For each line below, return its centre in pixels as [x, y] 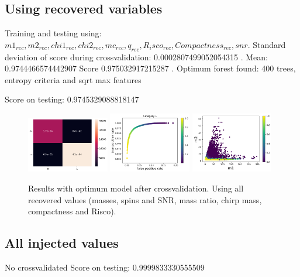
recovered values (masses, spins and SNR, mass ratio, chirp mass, [145, 199]
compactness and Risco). [72, 211]
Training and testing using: [53, 33]
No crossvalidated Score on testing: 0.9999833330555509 [105, 267]
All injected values [62, 243]
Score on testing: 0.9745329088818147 [72, 99]
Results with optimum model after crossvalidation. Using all [136, 188]
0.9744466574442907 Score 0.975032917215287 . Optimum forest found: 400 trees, [150, 68]
